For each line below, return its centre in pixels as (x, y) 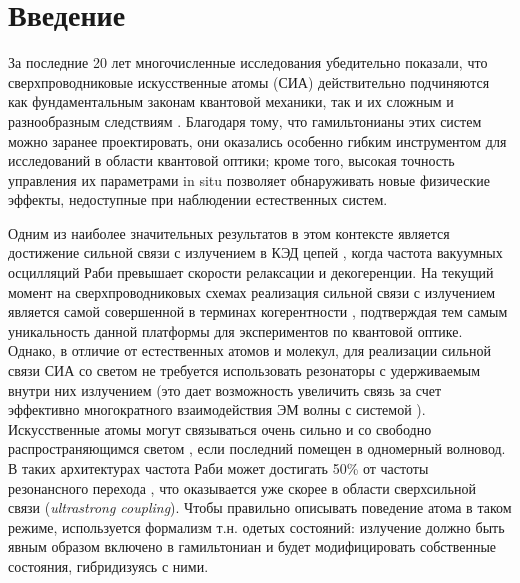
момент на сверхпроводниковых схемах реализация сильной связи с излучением (251, 291)
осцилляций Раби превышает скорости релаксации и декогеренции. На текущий (251, 272)
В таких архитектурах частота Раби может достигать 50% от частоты (218, 468)
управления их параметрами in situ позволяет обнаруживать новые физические (249, 179)
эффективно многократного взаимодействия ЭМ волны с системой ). (217, 409)
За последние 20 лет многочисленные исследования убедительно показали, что (248, 62)
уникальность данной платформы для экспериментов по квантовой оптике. (235, 330)
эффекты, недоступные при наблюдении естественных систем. (198, 199)
